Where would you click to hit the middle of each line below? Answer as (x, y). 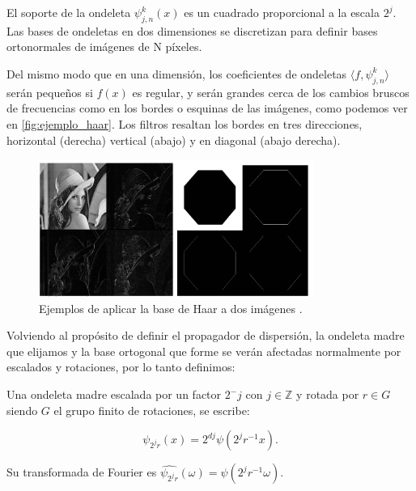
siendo (22, 410)
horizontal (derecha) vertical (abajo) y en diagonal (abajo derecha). (174, 140)
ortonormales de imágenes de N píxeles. (104, 47)
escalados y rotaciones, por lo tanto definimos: (121, 367)
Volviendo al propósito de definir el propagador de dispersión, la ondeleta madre (206, 335)
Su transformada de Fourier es (82, 472)
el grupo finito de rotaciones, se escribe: (152, 410)
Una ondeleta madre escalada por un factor (114, 394)
